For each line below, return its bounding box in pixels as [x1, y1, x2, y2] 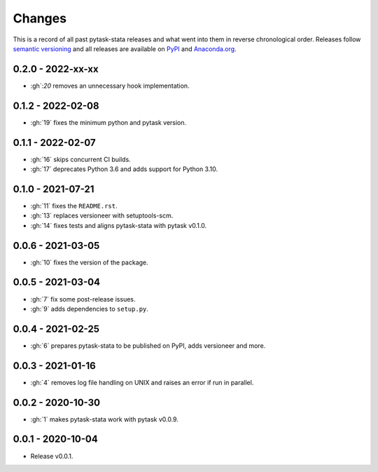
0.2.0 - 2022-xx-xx [13, 63, 99, 75]
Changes [13, 11, 66, 26]
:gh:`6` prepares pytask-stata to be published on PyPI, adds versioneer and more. [30, 341, 266, 350]
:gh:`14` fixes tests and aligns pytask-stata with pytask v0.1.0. [30, 221, 206, 229]
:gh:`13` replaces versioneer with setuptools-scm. [30, 211, 174, 220]
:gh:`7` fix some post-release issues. [30, 295, 136, 303]
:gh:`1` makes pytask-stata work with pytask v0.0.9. [30, 414, 178, 424]
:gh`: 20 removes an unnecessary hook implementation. [30, 81, 190, 90]
